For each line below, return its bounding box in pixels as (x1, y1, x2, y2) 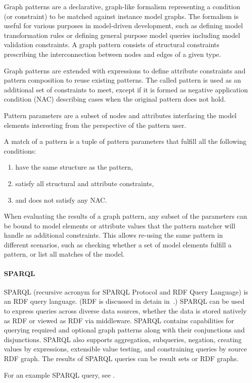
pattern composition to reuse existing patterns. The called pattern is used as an (4, 75, 241, 85)
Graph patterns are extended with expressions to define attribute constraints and (4, 65, 246, 75)
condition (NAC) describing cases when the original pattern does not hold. (4, 94, 226, 104)
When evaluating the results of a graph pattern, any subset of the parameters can (4, 211, 247, 221)
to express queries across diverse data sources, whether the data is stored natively (4, 306, 247, 316)
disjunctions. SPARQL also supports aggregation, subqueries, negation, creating (4, 334, 242, 344)
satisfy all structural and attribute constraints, (15, 178, 154, 188)
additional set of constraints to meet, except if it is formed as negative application (4, 84, 248, 94)
